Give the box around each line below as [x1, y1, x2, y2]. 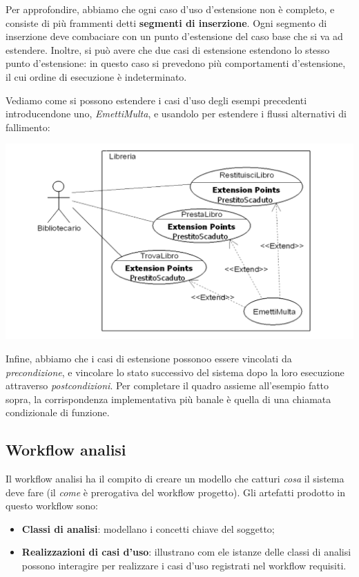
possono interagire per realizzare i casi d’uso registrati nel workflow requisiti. [21, 558, 347, 573]
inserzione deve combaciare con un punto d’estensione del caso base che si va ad [6, 29, 343, 43]
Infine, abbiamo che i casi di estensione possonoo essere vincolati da [6, 351, 292, 365]
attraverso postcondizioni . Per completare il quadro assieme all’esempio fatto [6, 378, 329, 393]
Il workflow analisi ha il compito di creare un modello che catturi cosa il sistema [6, 471, 345, 486]
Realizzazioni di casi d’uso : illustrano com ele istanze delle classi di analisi [21, 545, 351, 559]
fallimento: [6, 119, 50, 134]
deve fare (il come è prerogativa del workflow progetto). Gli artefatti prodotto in [6, 485, 346, 499]
